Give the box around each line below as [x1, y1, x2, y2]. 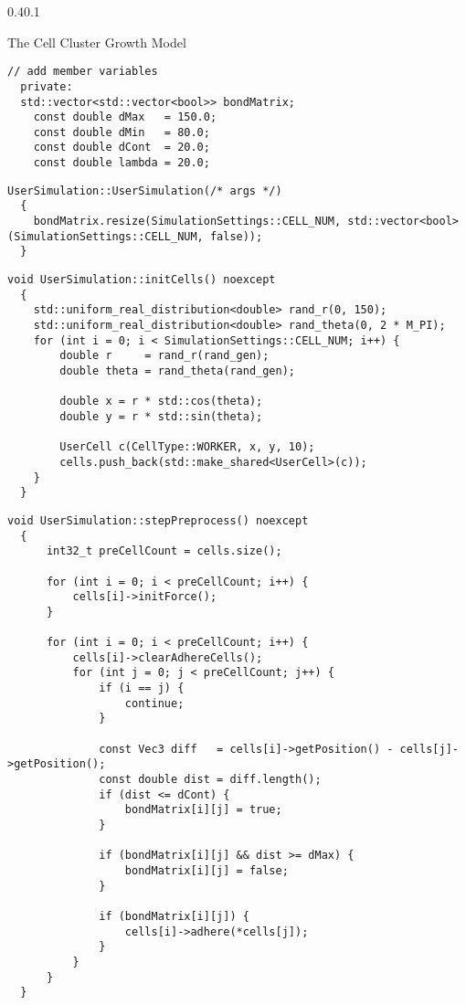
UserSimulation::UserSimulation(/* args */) [7, 184, 282, 197]
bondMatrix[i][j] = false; [124, 864, 289, 877]
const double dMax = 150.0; [33, 111, 217, 124]
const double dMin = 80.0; [33, 125, 210, 139]
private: [20, 79, 73, 93]
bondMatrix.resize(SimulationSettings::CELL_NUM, [33, 215, 342, 228]
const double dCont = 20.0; [33, 141, 210, 154]
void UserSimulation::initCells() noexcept [7, 273, 276, 287]
